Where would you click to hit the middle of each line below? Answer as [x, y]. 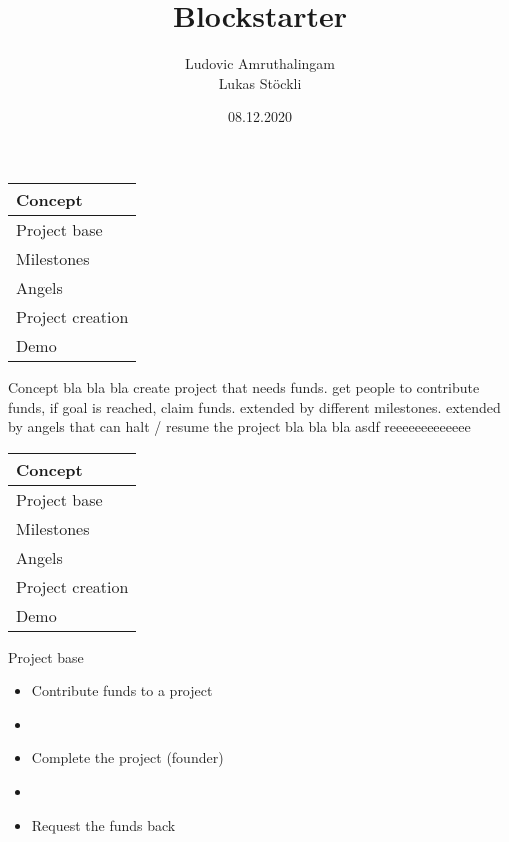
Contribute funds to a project [122, 690]
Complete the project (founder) [127, 757]
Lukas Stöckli [260, 82]
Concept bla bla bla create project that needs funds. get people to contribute [244, 386]
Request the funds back [103, 824]
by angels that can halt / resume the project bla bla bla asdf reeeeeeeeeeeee [239, 426]
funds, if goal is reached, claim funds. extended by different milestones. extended [254, 406]
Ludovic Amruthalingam [260, 63]
